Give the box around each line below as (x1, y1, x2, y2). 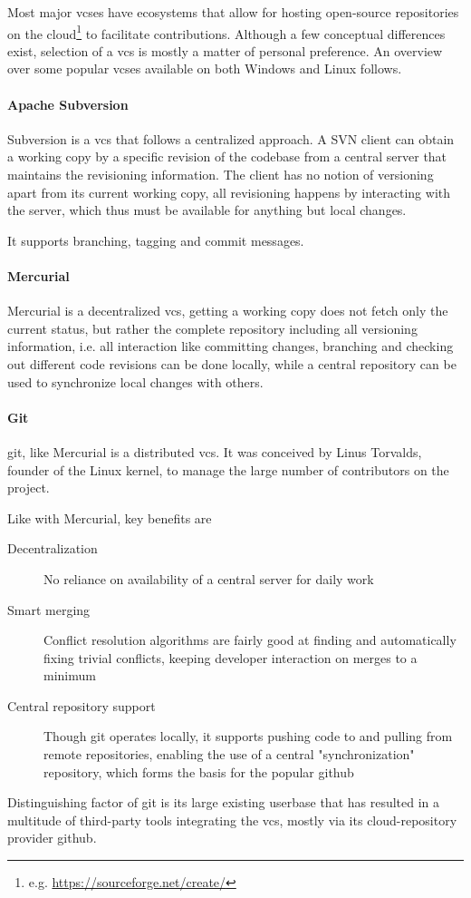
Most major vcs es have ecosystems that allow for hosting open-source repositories (7, 3, 459, 21)
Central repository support (7, 696, 156, 715)
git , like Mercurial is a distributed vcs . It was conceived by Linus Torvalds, (7, 442, 422, 461)
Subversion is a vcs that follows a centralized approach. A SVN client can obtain (7, 129, 455, 148)
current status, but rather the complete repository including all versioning (7, 318, 418, 337)
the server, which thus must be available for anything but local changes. (7, 200, 407, 220)
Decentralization (7, 539, 98, 558)
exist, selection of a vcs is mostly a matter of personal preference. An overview (7, 41, 443, 60)
